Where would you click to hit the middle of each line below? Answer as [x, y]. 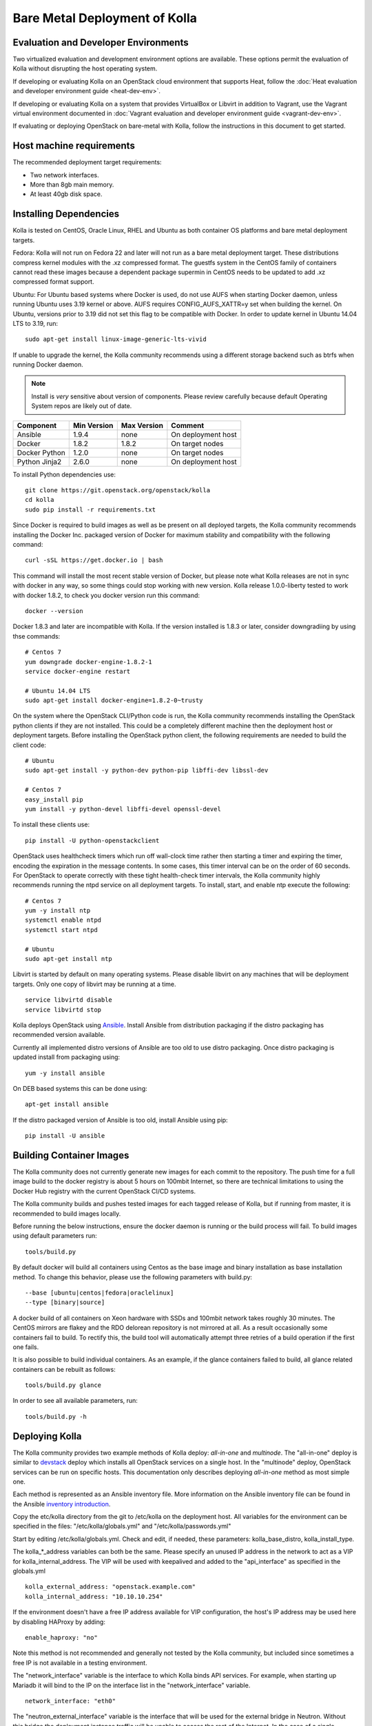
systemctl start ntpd [61, 930]
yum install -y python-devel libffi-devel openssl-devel [123, 809]
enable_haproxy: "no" [61, 1637]
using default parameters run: [55, 1236]
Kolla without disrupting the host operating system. [85, 68]
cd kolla [40, 500]
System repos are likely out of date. [82, 406]
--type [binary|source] [65, 1302]
